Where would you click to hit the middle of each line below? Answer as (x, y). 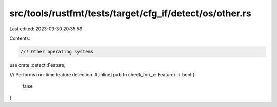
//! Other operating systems (57, 52)
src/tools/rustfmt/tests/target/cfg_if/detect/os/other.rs (130, 13)
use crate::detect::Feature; (37, 65)
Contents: (20, 38)
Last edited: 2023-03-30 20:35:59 (46, 29)
